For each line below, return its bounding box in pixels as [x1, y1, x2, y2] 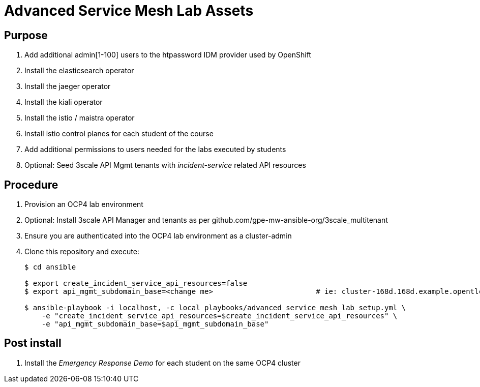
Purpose [4, 28, 48, 42]
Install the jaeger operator [24, 82, 111, 91]
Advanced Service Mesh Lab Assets [4, 2, 254, 19]
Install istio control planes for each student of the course [24, 129, 214, 138]
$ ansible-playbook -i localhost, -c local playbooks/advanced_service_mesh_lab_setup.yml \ [24, 304, 406, 312]
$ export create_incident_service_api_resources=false [24, 279, 248, 288]
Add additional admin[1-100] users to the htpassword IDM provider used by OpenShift [24, 50, 311, 59]
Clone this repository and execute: [24, 247, 139, 256]
